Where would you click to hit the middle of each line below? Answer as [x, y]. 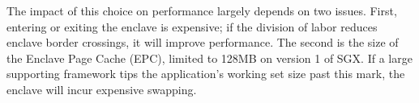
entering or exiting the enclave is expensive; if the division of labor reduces [192, 26]
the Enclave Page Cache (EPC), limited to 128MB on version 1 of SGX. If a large [209, 58]
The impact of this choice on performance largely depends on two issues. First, [202, 10]
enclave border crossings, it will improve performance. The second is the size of [203, 42]
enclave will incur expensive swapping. [102, 89]
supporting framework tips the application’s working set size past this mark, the [206, 74]
